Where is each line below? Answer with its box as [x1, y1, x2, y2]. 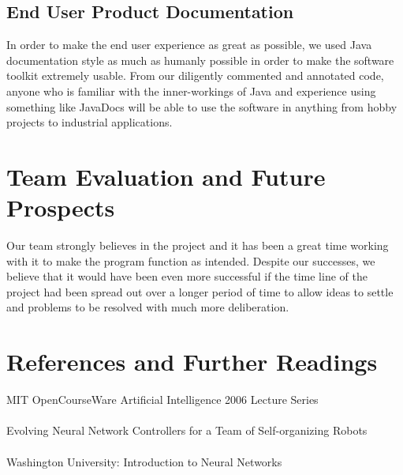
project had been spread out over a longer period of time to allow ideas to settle [6, 283, 394, 300]
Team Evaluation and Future [6, 160, 326, 192]
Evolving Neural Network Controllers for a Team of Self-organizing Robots [6, 422, 368, 439]
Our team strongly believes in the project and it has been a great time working [6, 237, 389, 254]
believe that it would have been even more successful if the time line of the [6, 268, 368, 285]
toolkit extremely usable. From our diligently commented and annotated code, [6, 67, 384, 84]
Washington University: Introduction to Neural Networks [6, 453, 282, 469]
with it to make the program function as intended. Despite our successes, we [6, 252, 375, 269]
